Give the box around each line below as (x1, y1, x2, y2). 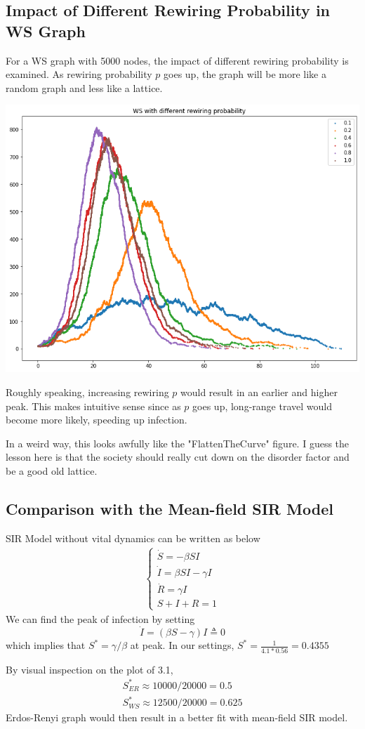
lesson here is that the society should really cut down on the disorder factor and (6, 449, 350, 464)
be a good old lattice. (6, 463, 98, 478)
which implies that (6, 638, 86, 652)
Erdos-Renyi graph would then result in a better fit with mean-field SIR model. (6, 710, 348, 725)
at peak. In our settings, (130, 638, 234, 652)
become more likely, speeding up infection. (6, 412, 187, 427)
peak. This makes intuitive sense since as (6, 398, 181, 413)
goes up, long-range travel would (192, 398, 332, 413)
